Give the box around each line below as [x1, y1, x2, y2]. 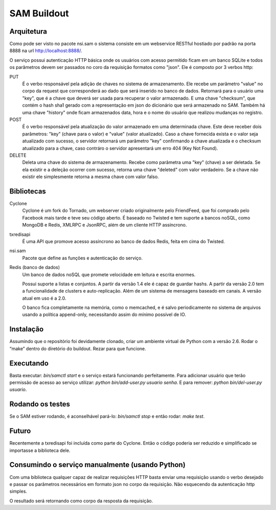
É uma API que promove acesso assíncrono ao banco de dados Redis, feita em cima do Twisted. [22, 238, 225, 245]
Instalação [9, 325, 44, 334]
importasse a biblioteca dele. [9, 447, 71, 453]
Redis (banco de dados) [9, 264, 60, 271]
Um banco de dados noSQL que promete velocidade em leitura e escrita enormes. [22, 271, 196, 278]
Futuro [9, 427, 31, 435]
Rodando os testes [9, 400, 71, 408]
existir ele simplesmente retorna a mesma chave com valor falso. [22, 174, 159, 180]
